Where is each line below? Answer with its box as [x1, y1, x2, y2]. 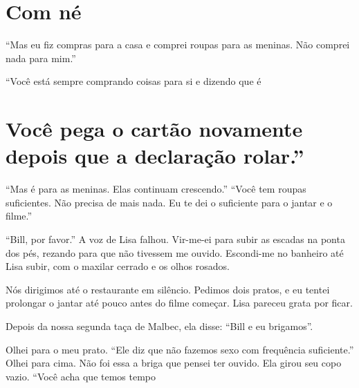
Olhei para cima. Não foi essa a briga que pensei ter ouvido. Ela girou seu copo [6, 356, 342, 370]
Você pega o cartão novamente [6, 115, 303, 143]
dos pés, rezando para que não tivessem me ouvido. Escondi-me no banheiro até [6, 245, 344, 260]
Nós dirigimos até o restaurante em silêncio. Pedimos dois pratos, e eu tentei [6, 282, 330, 296]
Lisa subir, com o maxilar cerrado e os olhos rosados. [6, 259, 230, 273]
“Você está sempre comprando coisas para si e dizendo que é [6, 74, 261, 88]
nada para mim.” [6, 50, 76, 65]
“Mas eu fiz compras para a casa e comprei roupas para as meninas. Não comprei [6, 37, 350, 52]
